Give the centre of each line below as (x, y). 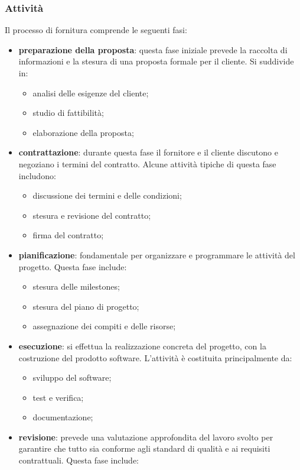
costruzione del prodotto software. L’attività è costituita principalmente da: (155, 357)
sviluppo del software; (72, 377)
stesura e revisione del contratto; (92, 215)
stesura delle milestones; (76, 286)
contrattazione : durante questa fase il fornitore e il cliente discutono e (148, 152)
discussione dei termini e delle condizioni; (107, 195)
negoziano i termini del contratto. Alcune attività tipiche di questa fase (147, 163)
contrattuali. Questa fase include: (79, 460)
